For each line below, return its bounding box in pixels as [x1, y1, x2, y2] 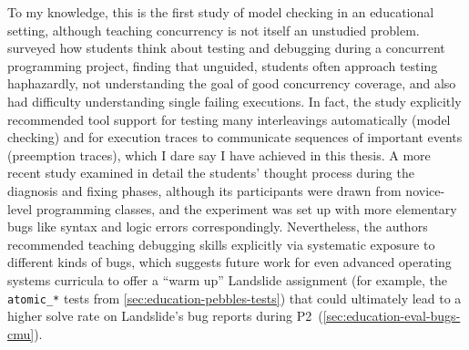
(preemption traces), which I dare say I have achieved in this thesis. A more [7, 145, 431, 164]
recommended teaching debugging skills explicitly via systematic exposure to [7, 234, 435, 253]
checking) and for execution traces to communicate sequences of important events [7, 128, 463, 147]
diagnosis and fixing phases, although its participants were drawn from [7, 180, 402, 200]
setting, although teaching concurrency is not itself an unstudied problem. [7, 20, 420, 39]
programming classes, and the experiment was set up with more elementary [36, 199, 457, 218]
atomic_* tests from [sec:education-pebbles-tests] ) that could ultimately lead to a [7, 288, 462, 307]
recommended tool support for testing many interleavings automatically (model [7, 109, 451, 129]
